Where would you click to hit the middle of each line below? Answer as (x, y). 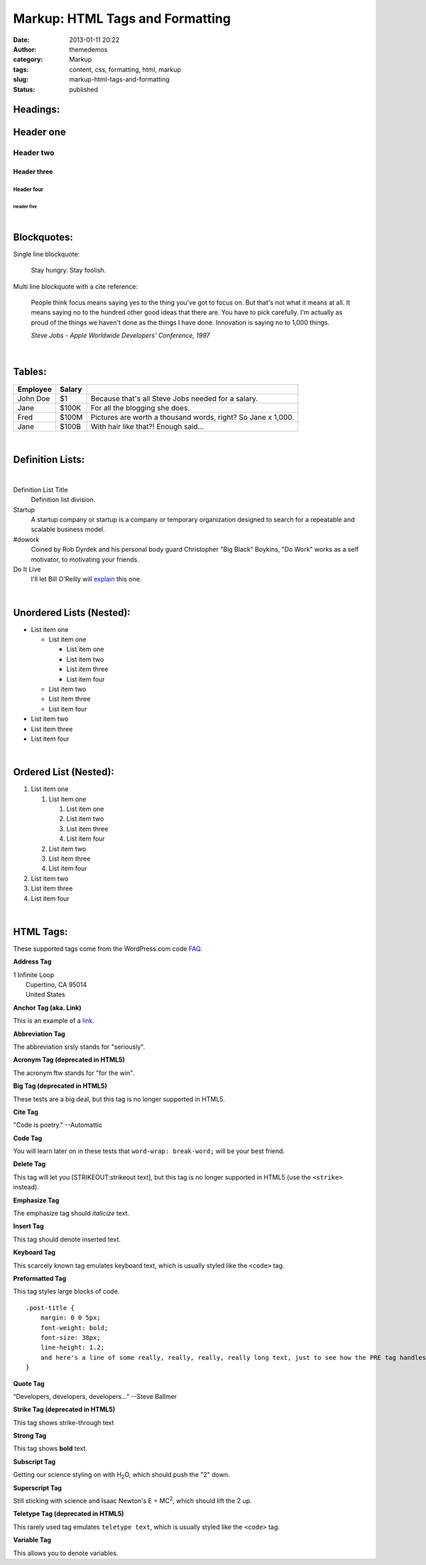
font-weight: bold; (74, 1327)
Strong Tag (30, 1436)
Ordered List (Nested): (64, 772)
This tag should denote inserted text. (67, 1239)
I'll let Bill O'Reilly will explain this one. (86, 579)
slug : (21, 80)
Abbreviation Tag (39, 1034)
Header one (40, 132)
